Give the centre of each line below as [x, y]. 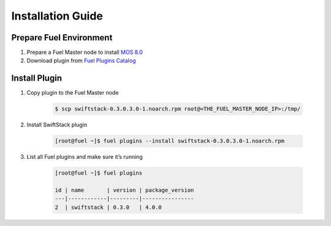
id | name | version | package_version [124, 190]
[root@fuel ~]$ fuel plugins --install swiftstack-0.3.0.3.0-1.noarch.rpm [170, 141]
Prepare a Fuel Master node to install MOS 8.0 [85, 53]
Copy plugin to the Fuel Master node [73, 93]
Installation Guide [57, 16]
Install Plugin [37, 78]
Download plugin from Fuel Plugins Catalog [81, 60]
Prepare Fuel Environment [62, 38]
